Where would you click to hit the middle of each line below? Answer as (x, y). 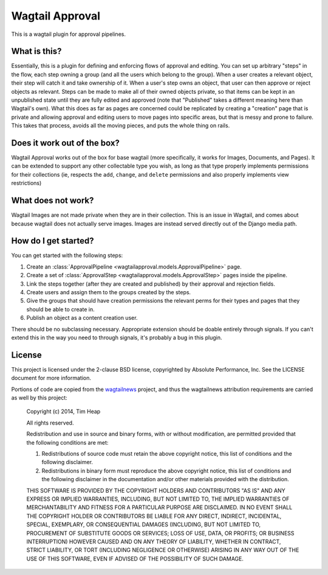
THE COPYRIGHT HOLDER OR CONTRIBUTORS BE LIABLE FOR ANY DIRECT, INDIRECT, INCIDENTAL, (154, 516)
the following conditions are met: (67, 442)
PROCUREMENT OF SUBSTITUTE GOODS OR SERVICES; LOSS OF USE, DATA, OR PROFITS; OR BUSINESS (160, 533)
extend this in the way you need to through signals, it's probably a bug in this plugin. (117, 337)
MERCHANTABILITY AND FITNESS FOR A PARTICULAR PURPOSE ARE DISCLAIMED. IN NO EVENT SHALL (159, 507)
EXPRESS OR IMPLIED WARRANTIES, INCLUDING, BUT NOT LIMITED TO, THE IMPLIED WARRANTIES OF (158, 499)
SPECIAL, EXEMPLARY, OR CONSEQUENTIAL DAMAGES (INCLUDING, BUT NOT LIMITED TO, (144, 524)
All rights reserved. (50, 423)
